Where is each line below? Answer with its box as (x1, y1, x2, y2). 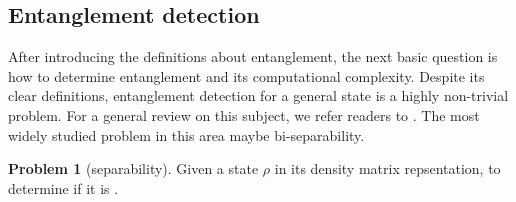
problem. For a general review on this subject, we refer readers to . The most (8, 104, 480, 125)
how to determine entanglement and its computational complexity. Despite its (8, 65, 485, 86)
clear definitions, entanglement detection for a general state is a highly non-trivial (8, 85, 509, 106)
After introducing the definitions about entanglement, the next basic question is (8, 46, 498, 67)
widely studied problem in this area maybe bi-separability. (8, 124, 365, 145)
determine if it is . (8, 177, 119, 198)
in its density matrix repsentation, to (274, 158, 501, 179)
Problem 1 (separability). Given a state (8, 158, 259, 179)
